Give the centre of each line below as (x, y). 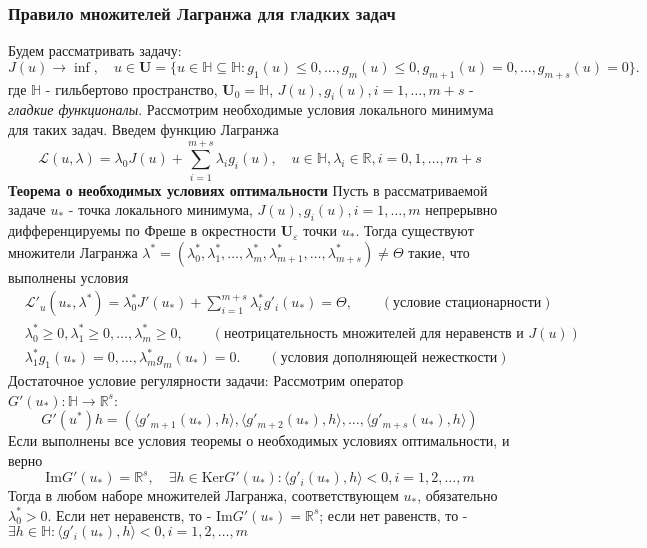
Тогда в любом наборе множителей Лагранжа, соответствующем (203, 495)
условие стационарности (467, 303)
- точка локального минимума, (160, 209)
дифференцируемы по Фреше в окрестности (142, 230)
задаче (27, 209)
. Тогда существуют (414, 230)
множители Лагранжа (73, 251)
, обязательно (457, 495)
